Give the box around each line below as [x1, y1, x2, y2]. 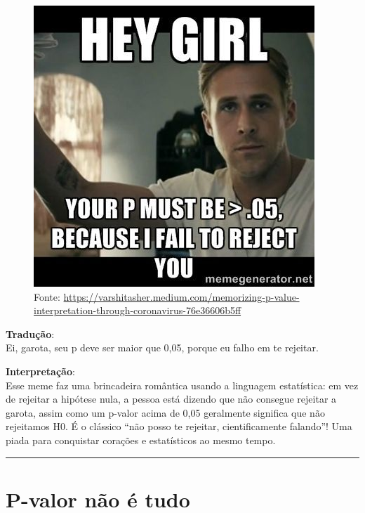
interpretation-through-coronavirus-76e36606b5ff [34, 303, 241, 318]
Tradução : [6, 326, 55, 341]
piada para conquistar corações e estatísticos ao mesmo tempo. [6, 432, 276, 447]
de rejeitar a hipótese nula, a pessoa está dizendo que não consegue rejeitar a [6, 391, 337, 406]
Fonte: [34, 289, 60, 304]
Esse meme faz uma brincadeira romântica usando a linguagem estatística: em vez [6, 377, 359, 392]
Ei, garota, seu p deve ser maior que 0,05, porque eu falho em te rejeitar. [6, 340, 319, 355]
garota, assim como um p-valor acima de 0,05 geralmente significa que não [6, 405, 325, 420]
